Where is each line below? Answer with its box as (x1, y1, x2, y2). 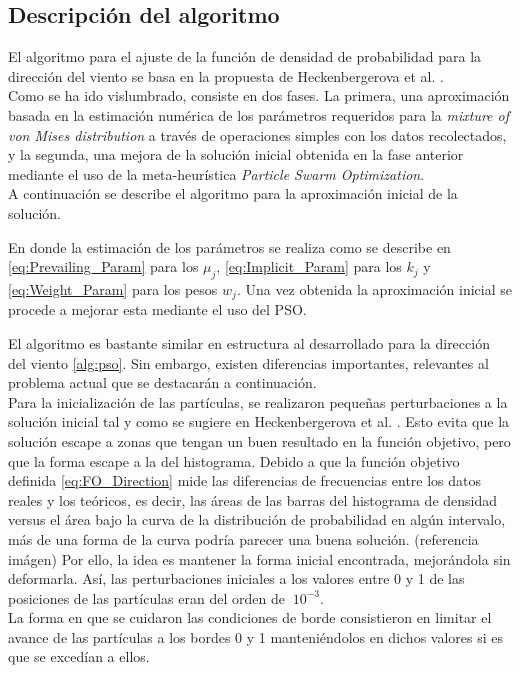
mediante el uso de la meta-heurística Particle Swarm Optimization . (8, 163, 425, 184)
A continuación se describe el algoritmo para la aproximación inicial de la (8, 183, 458, 204)
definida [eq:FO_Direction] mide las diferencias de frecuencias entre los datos (8, 470, 482, 491)
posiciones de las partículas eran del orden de (8, 587, 285, 608)
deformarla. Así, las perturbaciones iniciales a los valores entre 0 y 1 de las (8, 568, 465, 589)
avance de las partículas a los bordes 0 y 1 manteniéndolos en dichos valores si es (8, 626, 504, 647)
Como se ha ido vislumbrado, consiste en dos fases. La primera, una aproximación (8, 85, 510, 106)
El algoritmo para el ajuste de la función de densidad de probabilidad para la (8, 46, 482, 67)
